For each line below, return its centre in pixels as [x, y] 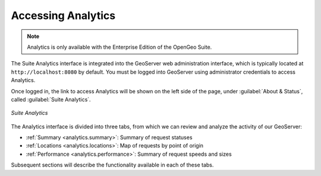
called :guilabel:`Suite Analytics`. [51, 99]
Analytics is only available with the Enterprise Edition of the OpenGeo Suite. [119, 47]
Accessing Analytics [63, 15]
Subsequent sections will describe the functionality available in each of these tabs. [112, 165]
